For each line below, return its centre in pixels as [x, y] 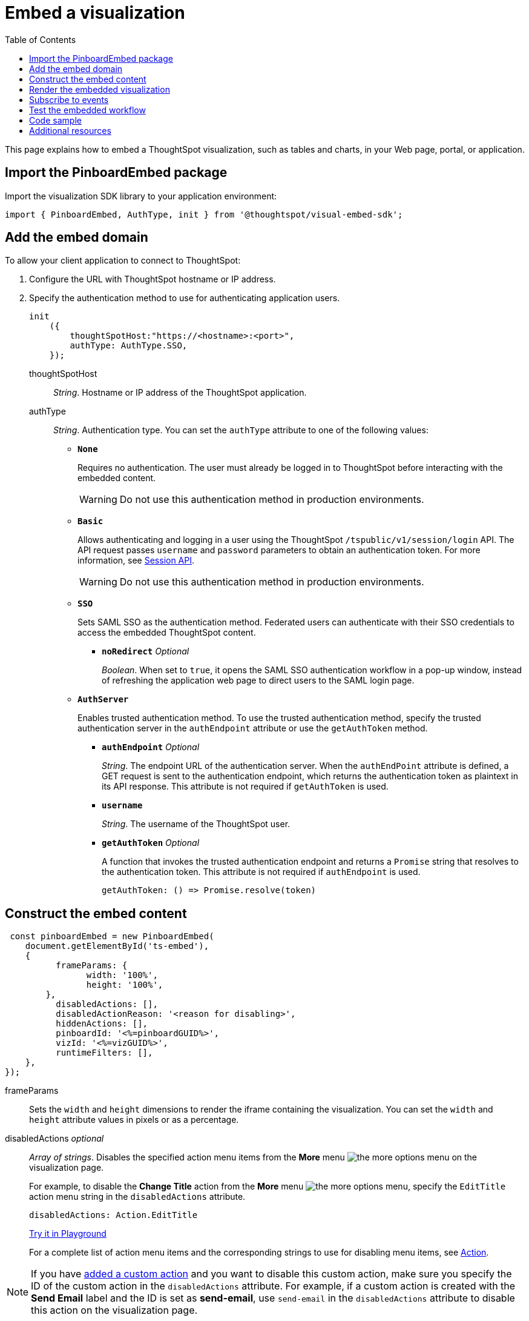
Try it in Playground [68, 1234]
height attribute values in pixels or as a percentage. [134, 1120]
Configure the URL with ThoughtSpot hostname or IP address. [153, 279]
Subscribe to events [69, 99]
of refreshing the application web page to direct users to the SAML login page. [258, 680]
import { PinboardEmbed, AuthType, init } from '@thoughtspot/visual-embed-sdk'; [204, 214]
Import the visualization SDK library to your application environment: [141, 196]
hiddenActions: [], [102, 1024]
